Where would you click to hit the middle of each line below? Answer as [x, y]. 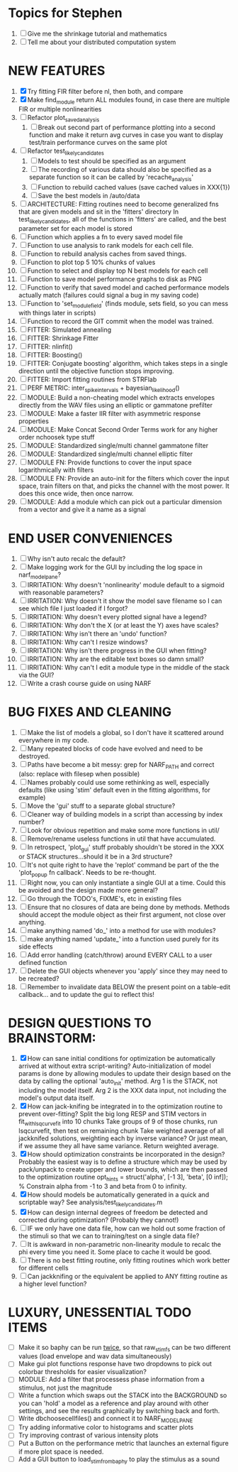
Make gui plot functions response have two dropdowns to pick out [115, 1364]
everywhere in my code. [53, 741]
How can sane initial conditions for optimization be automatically [121, 1059]
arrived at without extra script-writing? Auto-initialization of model [114, 1066]
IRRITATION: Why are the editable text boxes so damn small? [116, 659]
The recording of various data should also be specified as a [125, 170]
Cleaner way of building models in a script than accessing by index [125, 814]
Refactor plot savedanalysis [63, 118]
